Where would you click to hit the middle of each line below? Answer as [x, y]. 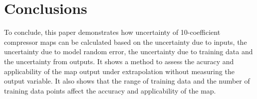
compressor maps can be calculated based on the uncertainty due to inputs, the [126, 42]
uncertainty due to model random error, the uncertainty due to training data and [128, 51]
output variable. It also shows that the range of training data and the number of [127, 81]
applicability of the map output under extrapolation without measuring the [119, 71]
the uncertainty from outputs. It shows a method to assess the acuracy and [119, 61]
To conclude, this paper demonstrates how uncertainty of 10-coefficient [112, 32]
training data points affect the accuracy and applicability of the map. [110, 90]
